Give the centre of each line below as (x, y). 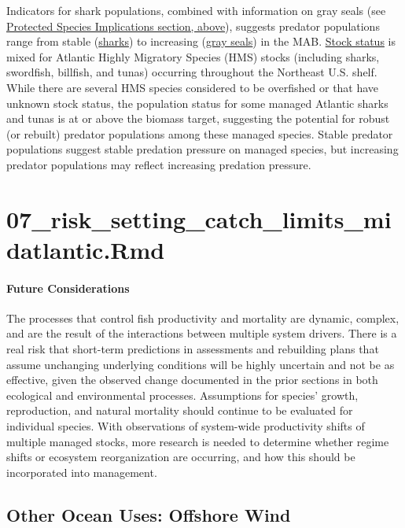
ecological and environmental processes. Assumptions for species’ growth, (182, 395)
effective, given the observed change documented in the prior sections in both (192, 380)
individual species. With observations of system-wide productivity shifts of (186, 426)
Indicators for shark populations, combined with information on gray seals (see (196, 10)
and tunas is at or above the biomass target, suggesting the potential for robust (198, 118)
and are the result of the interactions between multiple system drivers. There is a (202, 333)
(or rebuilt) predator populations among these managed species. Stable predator (200, 133)
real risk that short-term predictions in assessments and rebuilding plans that (193, 349)
